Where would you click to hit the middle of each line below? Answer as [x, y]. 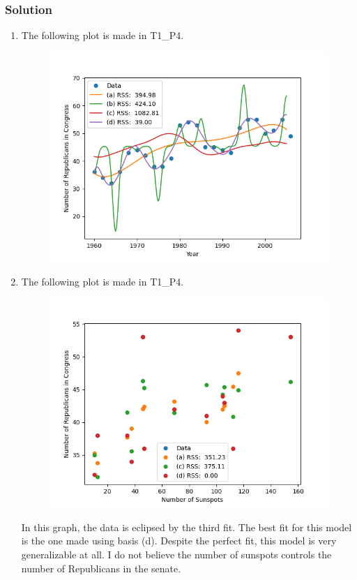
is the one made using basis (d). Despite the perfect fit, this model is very [179, 541]
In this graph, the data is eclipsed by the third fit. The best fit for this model [187, 527]
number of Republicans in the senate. [101, 568]
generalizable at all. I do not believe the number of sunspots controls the [176, 555]
